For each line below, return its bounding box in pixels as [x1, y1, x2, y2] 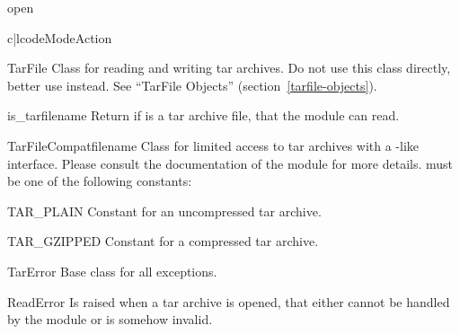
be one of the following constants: [7, 171, 192, 190]
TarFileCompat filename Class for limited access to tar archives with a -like [7, 136, 420, 154]
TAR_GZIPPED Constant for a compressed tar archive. [7, 232, 319, 250]
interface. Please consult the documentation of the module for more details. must [7, 154, 454, 172]
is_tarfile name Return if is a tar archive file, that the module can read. [7, 106, 400, 125]
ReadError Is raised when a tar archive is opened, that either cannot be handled [7, 292, 450, 311]
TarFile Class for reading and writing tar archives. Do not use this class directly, [7, 58, 451, 77]
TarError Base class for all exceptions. [7, 261, 217, 280]
